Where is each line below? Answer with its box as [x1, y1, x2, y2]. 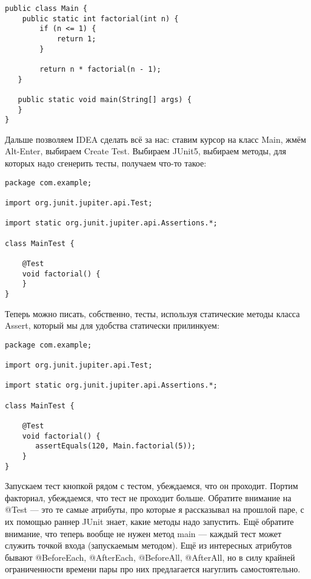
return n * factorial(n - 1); [39, 64, 161, 74]
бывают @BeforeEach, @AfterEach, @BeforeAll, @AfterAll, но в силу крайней [5, 550, 295, 563]
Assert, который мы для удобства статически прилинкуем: [5, 319, 219, 332]
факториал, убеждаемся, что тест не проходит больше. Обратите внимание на [5, 491, 292, 504]
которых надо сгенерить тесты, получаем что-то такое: [5, 157, 207, 170]
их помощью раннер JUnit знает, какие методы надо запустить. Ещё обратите [5, 515, 294, 528]
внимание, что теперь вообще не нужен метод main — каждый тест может [5, 527, 282, 540]
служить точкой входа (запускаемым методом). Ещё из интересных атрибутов [5, 539, 292, 552]
